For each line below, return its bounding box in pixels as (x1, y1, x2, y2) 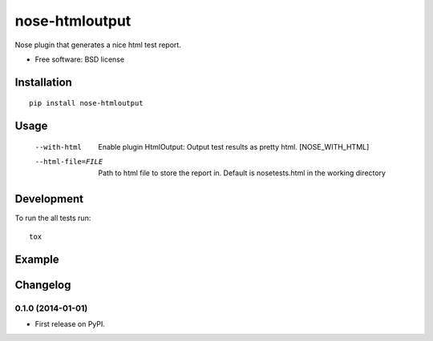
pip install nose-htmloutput (29, 98, 144, 108)
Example (14, 252, 59, 266)
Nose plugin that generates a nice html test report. (14, 40, 182, 50)
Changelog (14, 278, 71, 291)
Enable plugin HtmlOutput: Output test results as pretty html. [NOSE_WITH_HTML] (98, 142, 370, 151)
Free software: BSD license (34, 54, 124, 64)
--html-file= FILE (34, 157, 103, 166)
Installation (14, 75, 72, 89)
